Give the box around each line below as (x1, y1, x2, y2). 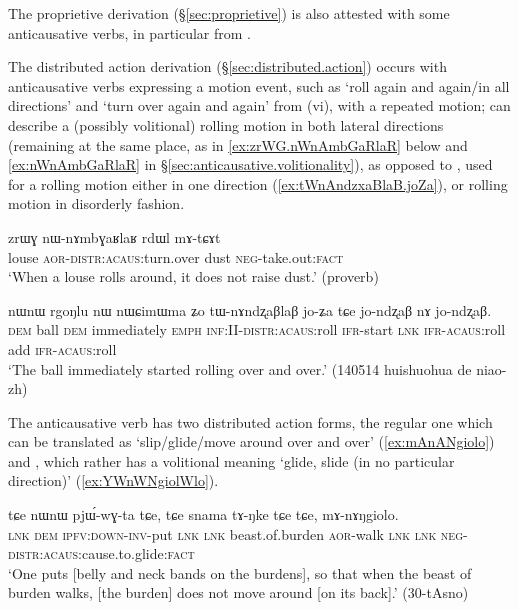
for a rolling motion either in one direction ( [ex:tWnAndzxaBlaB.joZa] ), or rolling (8, 173, 508, 194)
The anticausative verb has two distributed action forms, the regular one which (8, 411, 493, 432)
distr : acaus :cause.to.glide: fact (8, 543, 195, 564)
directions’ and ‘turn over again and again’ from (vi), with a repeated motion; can (8, 95, 511, 116)
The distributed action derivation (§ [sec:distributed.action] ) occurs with (8, 56, 447, 77)
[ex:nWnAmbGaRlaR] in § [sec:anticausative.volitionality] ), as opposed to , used (8, 154, 493, 175)
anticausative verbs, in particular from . (8, 22, 251, 43)
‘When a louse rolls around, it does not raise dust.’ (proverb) (8, 266, 379, 287)
